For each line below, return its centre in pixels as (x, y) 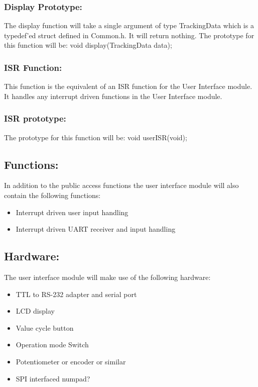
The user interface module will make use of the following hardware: (107, 277)
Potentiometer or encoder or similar (71, 361)
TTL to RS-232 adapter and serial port (76, 294)
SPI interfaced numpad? (53, 378)
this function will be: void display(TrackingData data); (88, 45)
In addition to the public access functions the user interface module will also (121, 185)
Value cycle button (45, 327)
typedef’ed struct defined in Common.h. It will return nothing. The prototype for (129, 35)
